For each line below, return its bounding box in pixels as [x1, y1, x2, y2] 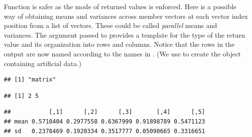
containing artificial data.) [4, 58, 81, 68]
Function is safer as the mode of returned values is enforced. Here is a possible [4, 1, 236, 11]
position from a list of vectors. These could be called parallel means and [4, 20, 217, 30]
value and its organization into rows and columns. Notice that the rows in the [4, 39, 235, 49]
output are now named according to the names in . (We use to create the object [4, 48, 241, 58]
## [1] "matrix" [4, 76, 56, 83]
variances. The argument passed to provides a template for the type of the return [4, 29, 245, 40]
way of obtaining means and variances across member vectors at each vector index [4, 11, 248, 21]
